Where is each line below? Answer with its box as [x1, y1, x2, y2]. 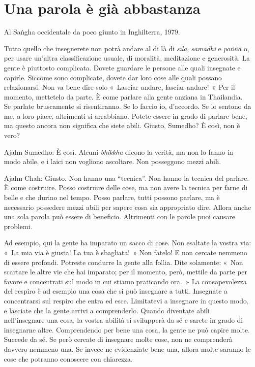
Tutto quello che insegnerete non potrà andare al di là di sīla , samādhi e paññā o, [4, 43, 249, 53]
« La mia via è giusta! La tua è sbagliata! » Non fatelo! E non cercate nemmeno [4, 247, 248, 257]
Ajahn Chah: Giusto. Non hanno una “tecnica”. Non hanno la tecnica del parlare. [4, 172, 249, 183]
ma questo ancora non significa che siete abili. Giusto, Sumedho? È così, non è [4, 120, 240, 131]
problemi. [4, 221, 32, 231]
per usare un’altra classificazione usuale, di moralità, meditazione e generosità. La [4, 53, 250, 63]
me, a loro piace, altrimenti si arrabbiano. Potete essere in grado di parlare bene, [4, 110, 248, 121]
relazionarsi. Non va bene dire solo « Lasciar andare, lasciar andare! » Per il [4, 82, 235, 92]
